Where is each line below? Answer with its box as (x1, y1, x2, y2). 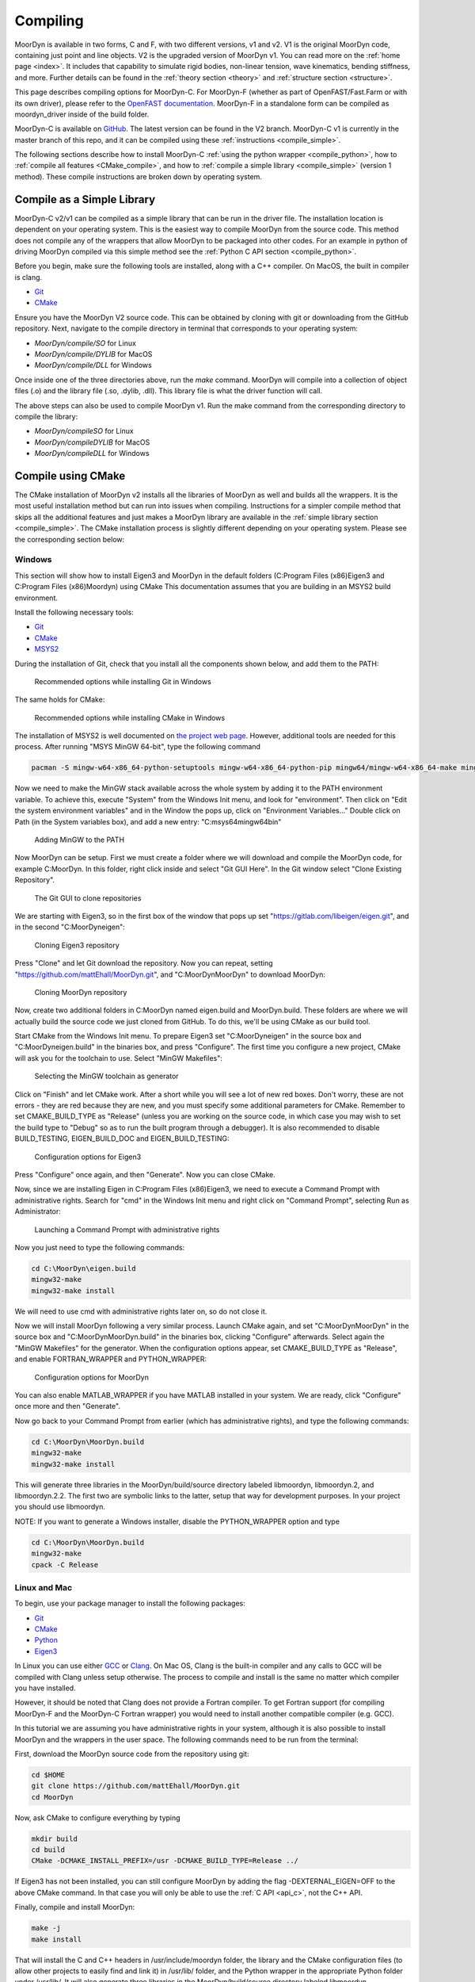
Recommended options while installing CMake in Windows (34, 713, 226, 722)
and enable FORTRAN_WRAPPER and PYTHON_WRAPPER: (14, 1354, 207, 1364)
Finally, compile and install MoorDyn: (14, 1903, 135, 1912)
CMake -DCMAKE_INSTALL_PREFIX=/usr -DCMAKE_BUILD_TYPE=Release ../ (31, 1856, 299, 1865)
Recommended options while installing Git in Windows (34, 676, 211, 686)
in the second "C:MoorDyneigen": (14, 922, 126, 932)
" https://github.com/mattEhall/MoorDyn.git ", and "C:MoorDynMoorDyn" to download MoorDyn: (14, 970, 326, 979)
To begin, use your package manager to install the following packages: (14, 1598, 245, 1609)
